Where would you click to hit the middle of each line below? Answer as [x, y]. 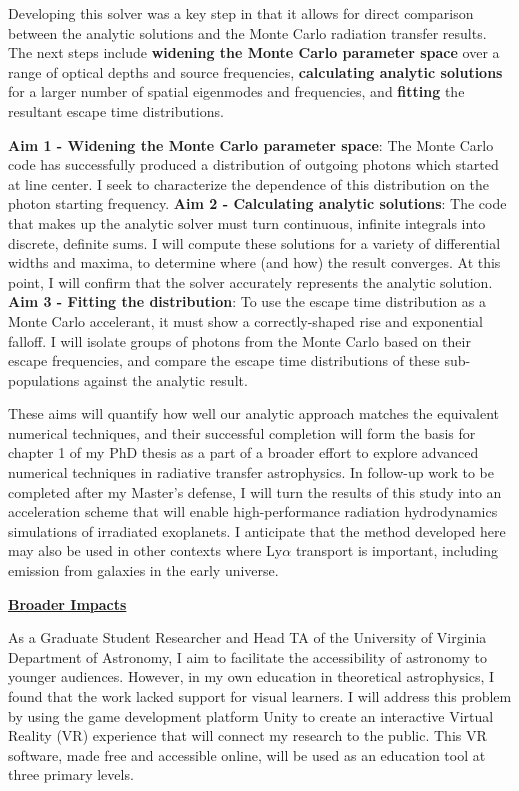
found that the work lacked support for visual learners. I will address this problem [260, 696]
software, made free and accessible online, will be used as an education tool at [247, 754]
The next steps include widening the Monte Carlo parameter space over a [254, 52]
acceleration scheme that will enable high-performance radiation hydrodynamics [253, 511]
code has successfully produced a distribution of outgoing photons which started [253, 164]
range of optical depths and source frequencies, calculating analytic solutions [255, 71]
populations [44, 379]
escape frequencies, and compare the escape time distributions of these [224, 360]
